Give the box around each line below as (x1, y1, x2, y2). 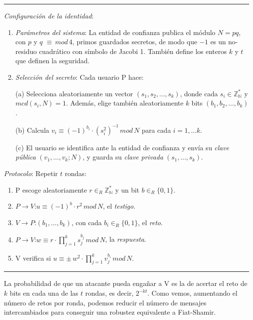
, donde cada (180, 88, 218, 98)
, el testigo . (103, 201, 136, 211)
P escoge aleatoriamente (15, 184, 87, 195)
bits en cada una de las (9, 288, 78, 298)
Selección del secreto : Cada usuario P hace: (15, 71, 144, 82)
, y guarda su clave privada (82, 152, 163, 162)
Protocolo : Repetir (4, 168, 58, 178)
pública (15, 152, 36, 162)
